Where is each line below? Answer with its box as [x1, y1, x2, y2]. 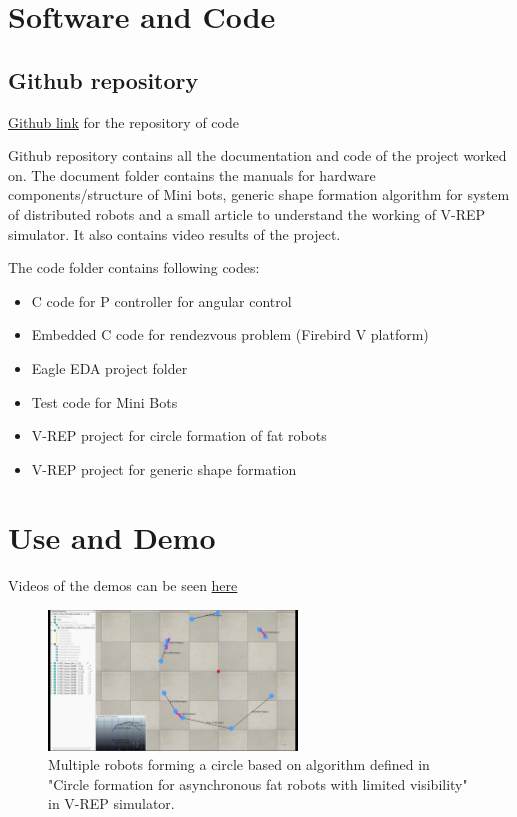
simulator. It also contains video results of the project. [8, 223, 341, 244]
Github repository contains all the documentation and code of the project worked [8, 145, 507, 166]
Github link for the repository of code [8, 111, 239, 132]
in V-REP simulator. [48, 793, 175, 814]
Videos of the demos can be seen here [8, 575, 238, 596]
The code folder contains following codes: [8, 257, 260, 278]
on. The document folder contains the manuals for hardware [8, 164, 376, 185]
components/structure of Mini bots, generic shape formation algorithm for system [8, 184, 510, 205]
